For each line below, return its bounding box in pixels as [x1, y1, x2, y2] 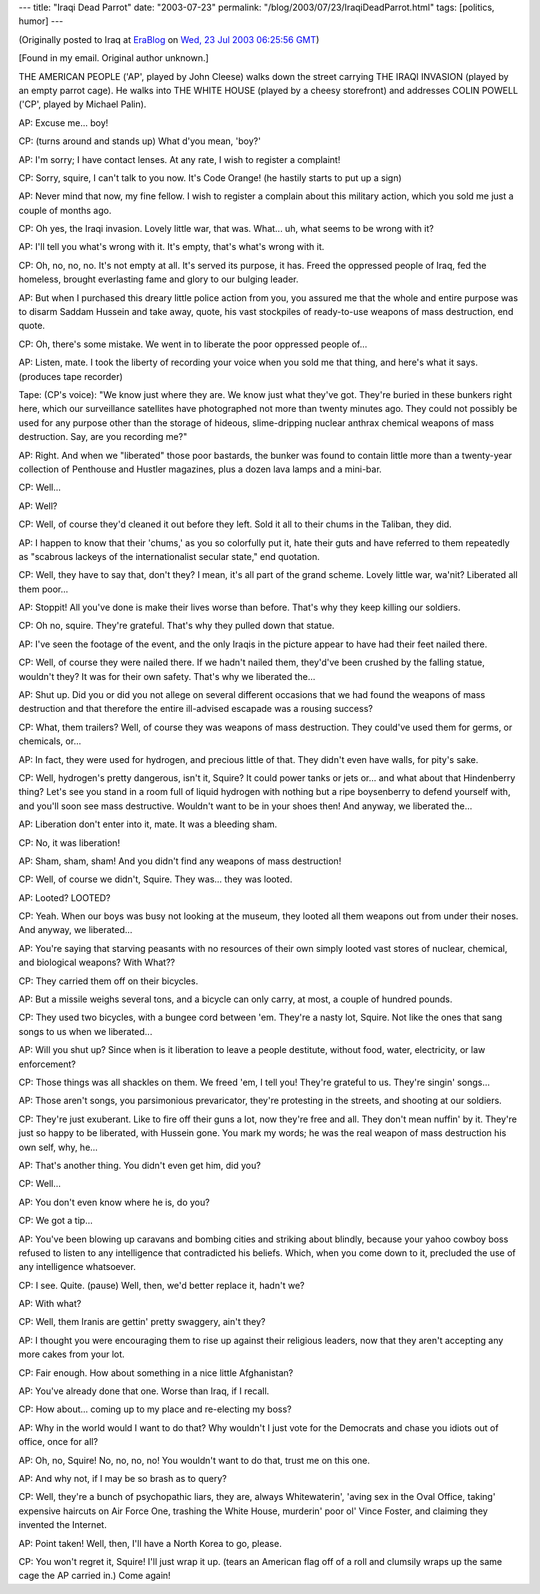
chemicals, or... [18, 735, 82, 747]
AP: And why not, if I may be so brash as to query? [18, 1472, 227, 1484]
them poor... [18, 583, 69, 595]
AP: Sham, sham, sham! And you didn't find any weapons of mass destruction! [18, 855, 342, 867]
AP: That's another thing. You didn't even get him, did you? [18, 1159, 262, 1171]
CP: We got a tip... [18, 1215, 94, 1227]
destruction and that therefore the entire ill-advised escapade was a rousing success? [18, 703, 374, 715]
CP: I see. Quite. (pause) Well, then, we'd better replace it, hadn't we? [18, 1279, 305, 1291]
